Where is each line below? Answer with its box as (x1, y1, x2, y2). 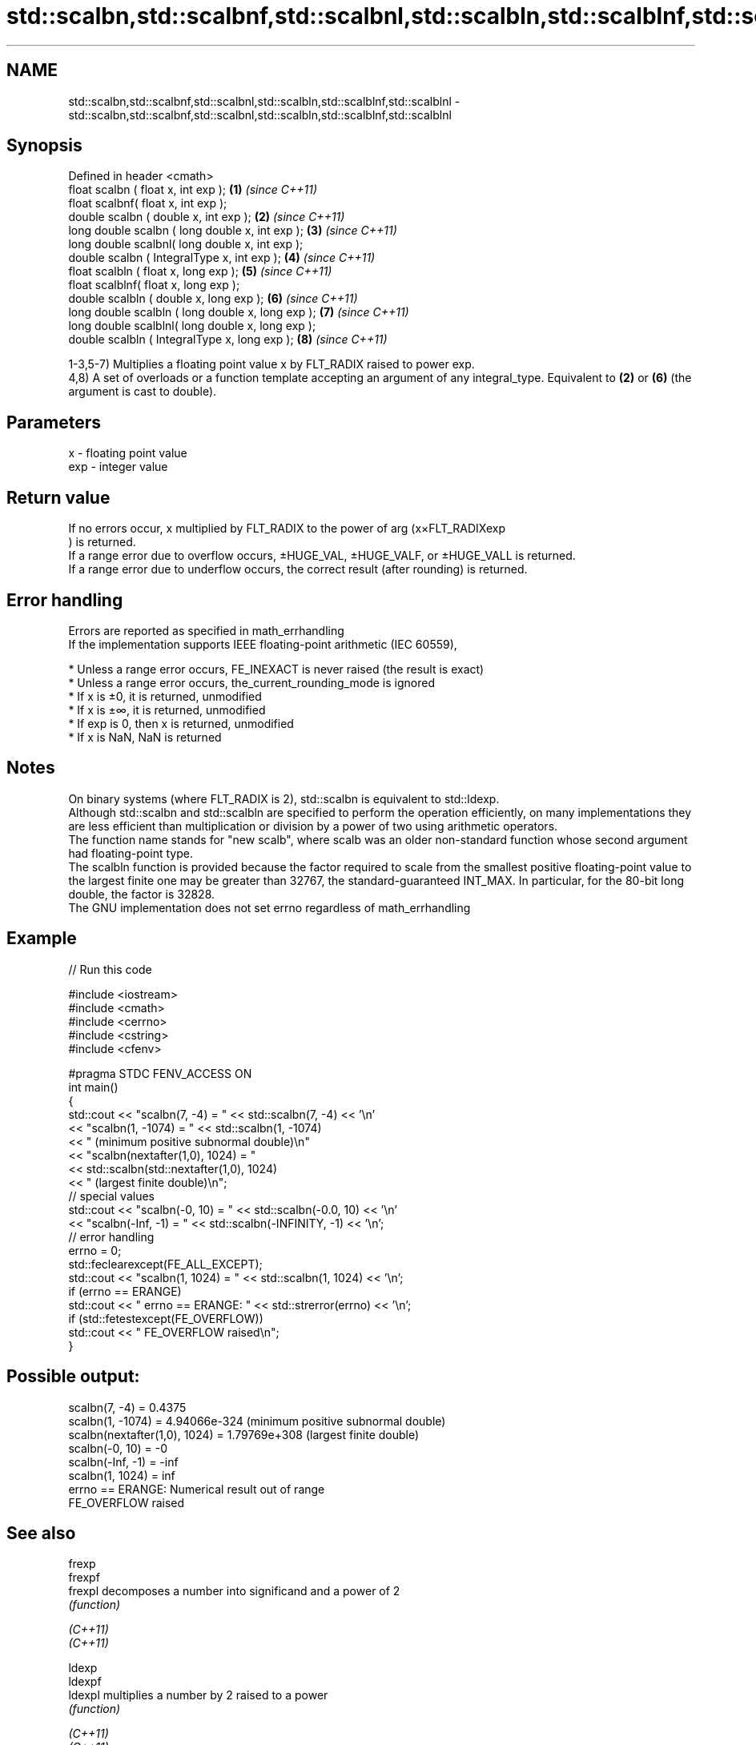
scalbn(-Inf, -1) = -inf (68, 1454, 179, 1469)
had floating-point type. (68, 846, 193, 860)
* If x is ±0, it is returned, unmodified (68, 689, 262, 703)
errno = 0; (68, 1243, 122, 1257)
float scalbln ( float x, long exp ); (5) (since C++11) (68, 264, 332, 279)
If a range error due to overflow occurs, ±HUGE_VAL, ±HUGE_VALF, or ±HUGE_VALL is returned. (68, 549, 576, 563)
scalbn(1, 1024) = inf (68, 1468, 175, 1482)
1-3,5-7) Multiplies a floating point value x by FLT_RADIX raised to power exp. (68, 357, 475, 372)
